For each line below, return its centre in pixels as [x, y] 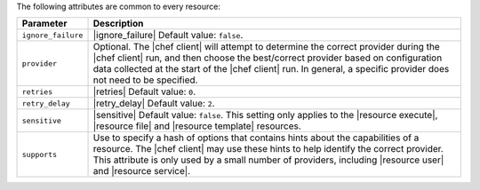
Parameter [44, 24]
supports [40, 154]
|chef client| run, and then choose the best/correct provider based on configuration [268, 58]
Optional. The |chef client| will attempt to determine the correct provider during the [266, 47]
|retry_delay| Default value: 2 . [154, 104]
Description [118, 24]
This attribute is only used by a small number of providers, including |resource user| [268, 160]
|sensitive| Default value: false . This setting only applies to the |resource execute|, [265, 115]
